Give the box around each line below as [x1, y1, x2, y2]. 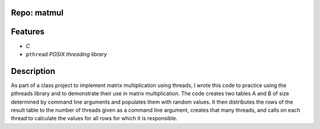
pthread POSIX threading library [25, 50, 107, 57]
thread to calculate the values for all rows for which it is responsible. [11, 115, 178, 122]
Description [11, 66, 56, 76]
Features [11, 27, 44, 37]
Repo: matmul [11, 8, 64, 18]
